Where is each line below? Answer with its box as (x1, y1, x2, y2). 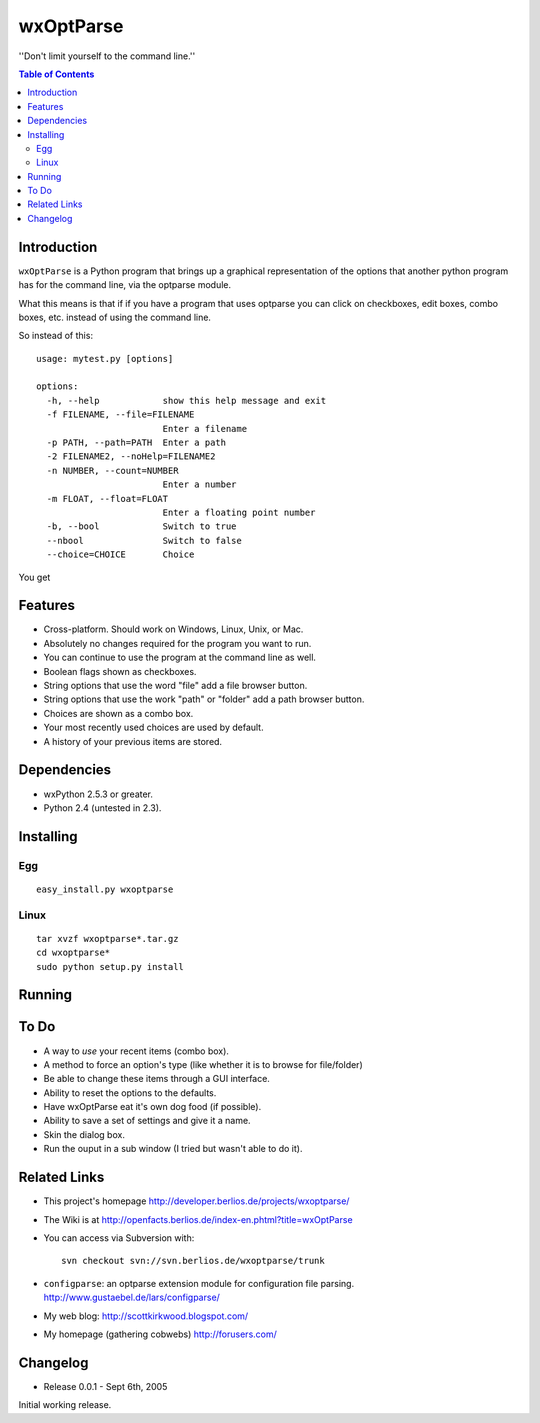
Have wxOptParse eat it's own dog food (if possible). (43, 1101, 262, 1113)
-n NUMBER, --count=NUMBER (46, 465, 179, 476)
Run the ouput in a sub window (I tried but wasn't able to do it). (43, 1143, 303, 1155)
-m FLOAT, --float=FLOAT (46, 493, 169, 504)
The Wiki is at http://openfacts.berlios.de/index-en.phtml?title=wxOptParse (43, 1213, 354, 1225)
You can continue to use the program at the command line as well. (43, 651, 317, 664)
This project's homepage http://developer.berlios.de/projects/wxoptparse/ (43, 1195, 350, 1207)
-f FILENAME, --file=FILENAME (46, 409, 195, 420)
